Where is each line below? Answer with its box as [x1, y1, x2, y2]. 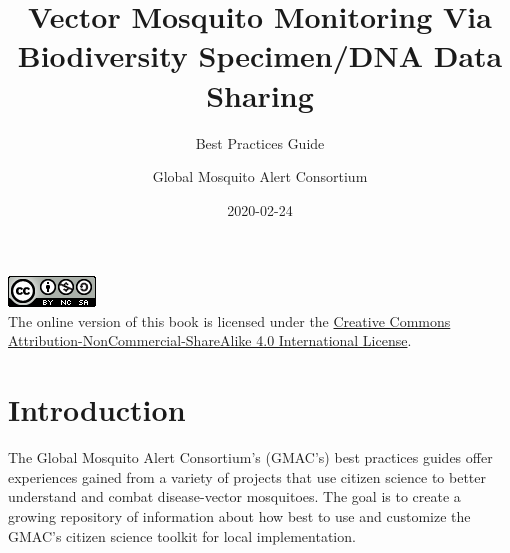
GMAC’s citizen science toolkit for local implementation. [8, 525, 356, 546]
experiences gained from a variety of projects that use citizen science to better [8, 466, 487, 487]
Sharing [206, 74, 314, 115]
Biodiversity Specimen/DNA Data [17, 35, 503, 76]
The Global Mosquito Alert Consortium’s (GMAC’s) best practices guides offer [8, 447, 493, 468]
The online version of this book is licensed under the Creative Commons [8, 310, 451, 331]
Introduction [8, 389, 186, 430]
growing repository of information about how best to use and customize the [8, 505, 471, 526]
